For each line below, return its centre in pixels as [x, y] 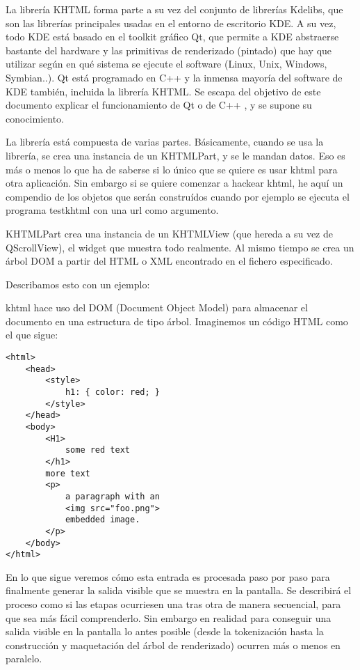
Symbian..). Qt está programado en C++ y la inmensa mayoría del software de [174, 77]
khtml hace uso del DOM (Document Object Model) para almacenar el [157, 307]
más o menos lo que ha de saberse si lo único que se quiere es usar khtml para [172, 169]
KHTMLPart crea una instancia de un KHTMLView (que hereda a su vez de [170, 233]
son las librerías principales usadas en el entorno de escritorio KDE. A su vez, [171, 23]
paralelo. [24, 659]
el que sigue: [32, 335]
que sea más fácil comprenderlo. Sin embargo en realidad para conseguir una [169, 617]
